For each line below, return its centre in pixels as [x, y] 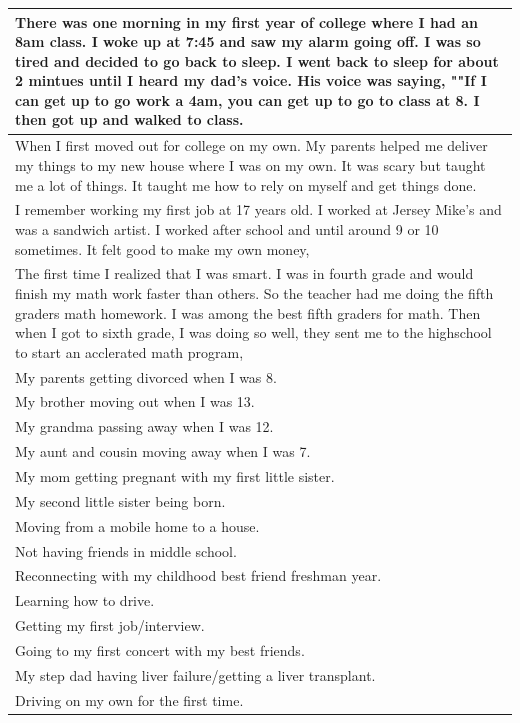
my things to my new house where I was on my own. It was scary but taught [250, 164]
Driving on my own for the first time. [129, 699]
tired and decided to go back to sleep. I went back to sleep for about [257, 60]
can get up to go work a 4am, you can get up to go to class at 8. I [247, 99]
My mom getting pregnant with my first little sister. [175, 475]
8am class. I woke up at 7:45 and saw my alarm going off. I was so [248, 41]
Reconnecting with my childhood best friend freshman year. [198, 575]
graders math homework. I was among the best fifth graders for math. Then [248, 312]
